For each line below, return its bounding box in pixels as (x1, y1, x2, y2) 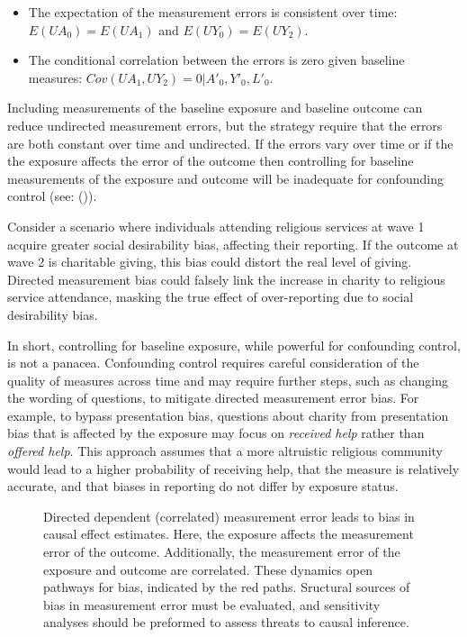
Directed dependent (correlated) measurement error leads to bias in (43, 506, 415, 525)
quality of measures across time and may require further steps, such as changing (7, 370, 449, 389)
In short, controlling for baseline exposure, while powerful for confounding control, (7, 335, 461, 354)
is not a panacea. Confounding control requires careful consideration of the (7, 353, 419, 372)
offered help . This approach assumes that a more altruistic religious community (7, 441, 443, 460)
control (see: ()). (7, 187, 97, 205)
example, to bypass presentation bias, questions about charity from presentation (7, 405, 449, 424)
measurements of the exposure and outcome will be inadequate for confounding (7, 168, 444, 187)
